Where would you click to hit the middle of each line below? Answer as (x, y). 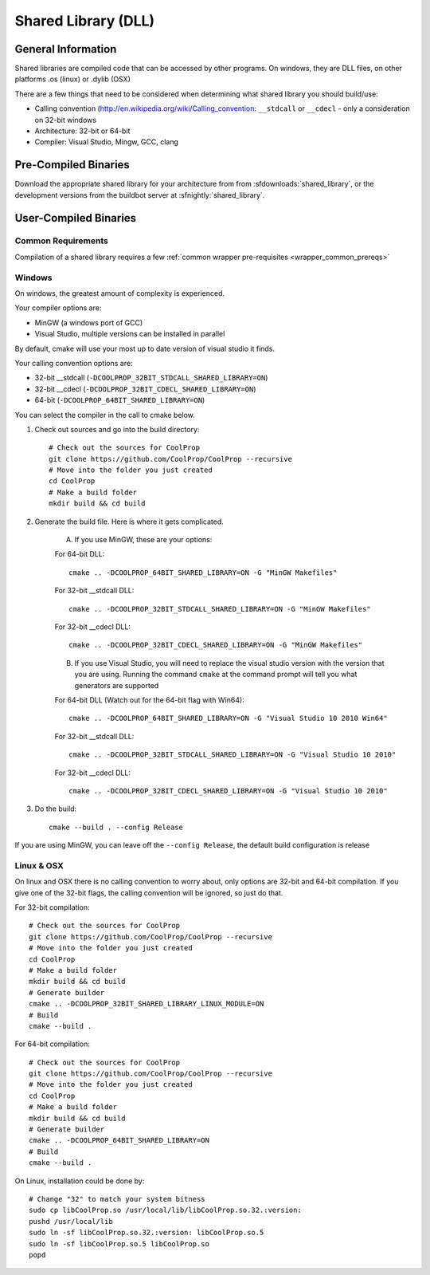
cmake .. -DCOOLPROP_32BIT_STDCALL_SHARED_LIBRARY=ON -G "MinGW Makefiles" (220, 609)
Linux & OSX (39, 865)
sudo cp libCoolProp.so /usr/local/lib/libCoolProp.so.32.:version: (165, 1210)
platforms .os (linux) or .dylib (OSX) (73, 79)
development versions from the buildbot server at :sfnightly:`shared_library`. (140, 195)
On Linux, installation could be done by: (80, 1181)
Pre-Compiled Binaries (72, 165)
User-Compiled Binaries (76, 218)
